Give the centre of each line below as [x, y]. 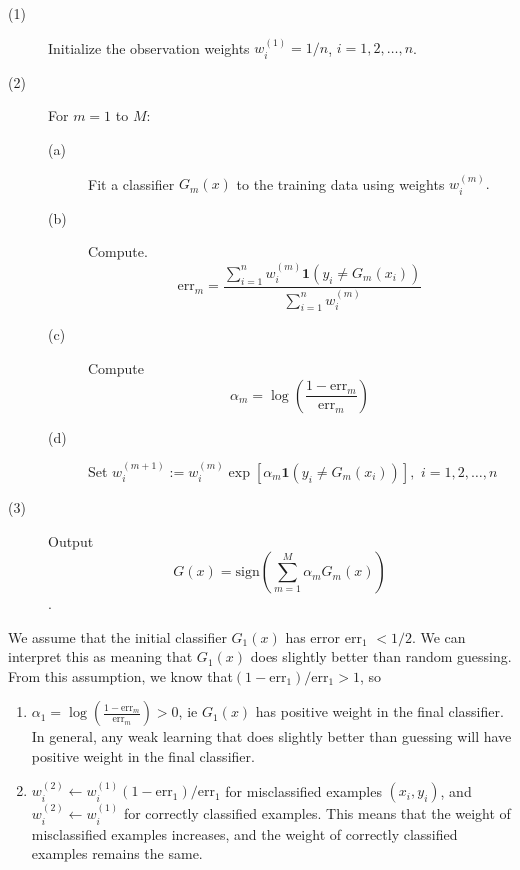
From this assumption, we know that [120, 675]
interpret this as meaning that [100, 656]
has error [313, 636]
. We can [438, 636]
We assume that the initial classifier [117, 636]
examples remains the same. [117, 853]
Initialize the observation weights [149, 47]
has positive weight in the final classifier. [379, 711]
